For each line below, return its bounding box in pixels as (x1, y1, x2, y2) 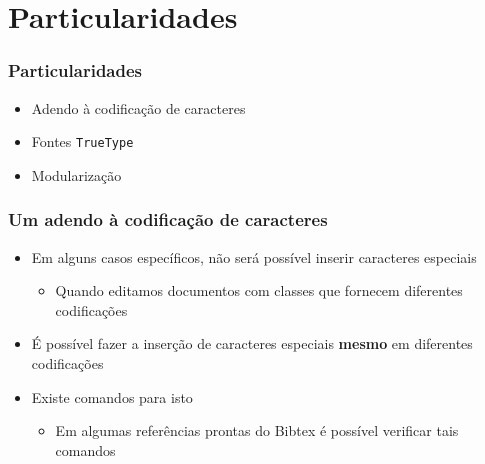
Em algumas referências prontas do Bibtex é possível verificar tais (55, 420, 459, 441)
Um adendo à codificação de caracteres (8, 207, 328, 232)
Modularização (31, 164, 122, 185)
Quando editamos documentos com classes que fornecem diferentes (55, 280, 463, 301)
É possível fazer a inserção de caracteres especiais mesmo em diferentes (31, 333, 473, 354)
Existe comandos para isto (31, 386, 193, 407)
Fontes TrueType (31, 131, 134, 152)
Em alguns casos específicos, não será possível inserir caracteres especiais (31, 246, 477, 267)
